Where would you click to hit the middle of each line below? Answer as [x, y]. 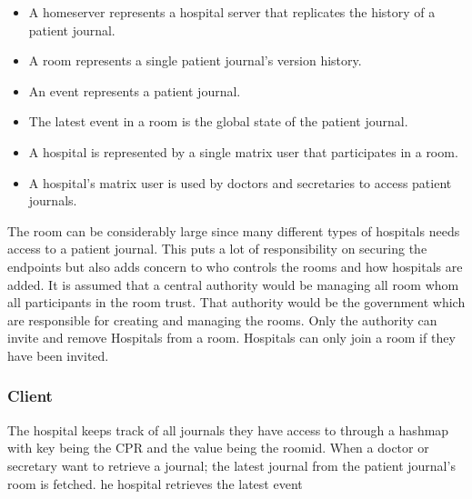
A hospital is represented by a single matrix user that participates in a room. [243, 151]
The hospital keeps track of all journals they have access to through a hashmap [228, 429]
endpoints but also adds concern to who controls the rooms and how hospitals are [235, 266]
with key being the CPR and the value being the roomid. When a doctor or [218, 448]
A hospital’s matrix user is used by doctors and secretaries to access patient [240, 182]
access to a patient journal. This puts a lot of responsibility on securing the [217, 249]
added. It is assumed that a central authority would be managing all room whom [233, 284]
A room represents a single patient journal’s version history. [195, 60]
